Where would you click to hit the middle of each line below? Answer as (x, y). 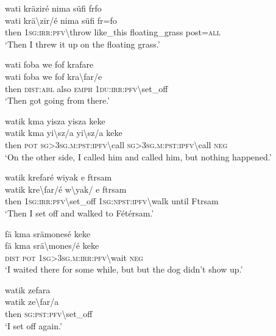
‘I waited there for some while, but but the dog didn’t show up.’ (124, 269)
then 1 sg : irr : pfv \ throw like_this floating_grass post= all (113, 32)
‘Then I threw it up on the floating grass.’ (83, 44)
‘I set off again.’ (34, 325)
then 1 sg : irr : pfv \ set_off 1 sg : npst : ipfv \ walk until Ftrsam (112, 201)
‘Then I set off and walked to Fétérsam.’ (80, 213)
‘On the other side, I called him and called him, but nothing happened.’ (138, 156)
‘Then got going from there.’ (57, 100)
